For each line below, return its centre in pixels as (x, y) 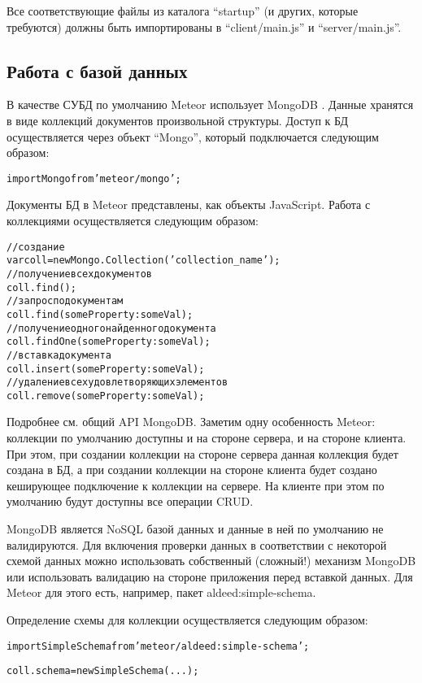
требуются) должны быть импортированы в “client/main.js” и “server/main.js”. (204, 26)
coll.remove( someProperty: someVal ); (106, 396)
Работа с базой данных (97, 70)
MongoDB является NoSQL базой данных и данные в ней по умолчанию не (195, 529)
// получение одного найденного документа (111, 328)
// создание (36, 247)
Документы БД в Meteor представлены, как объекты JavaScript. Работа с (189, 204)
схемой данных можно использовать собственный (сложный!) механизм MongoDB (211, 561)
